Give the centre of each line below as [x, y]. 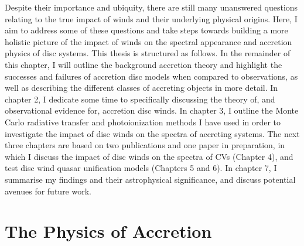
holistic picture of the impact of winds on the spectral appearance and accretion [148, 41]
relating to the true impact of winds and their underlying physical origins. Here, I [151, 18]
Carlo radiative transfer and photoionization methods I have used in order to [143, 122]
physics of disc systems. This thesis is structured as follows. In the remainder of [148, 53]
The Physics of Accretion [108, 231]
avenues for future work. [48, 191]
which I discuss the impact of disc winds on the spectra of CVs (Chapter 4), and [149, 156]
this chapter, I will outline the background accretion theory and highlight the [144, 64]
